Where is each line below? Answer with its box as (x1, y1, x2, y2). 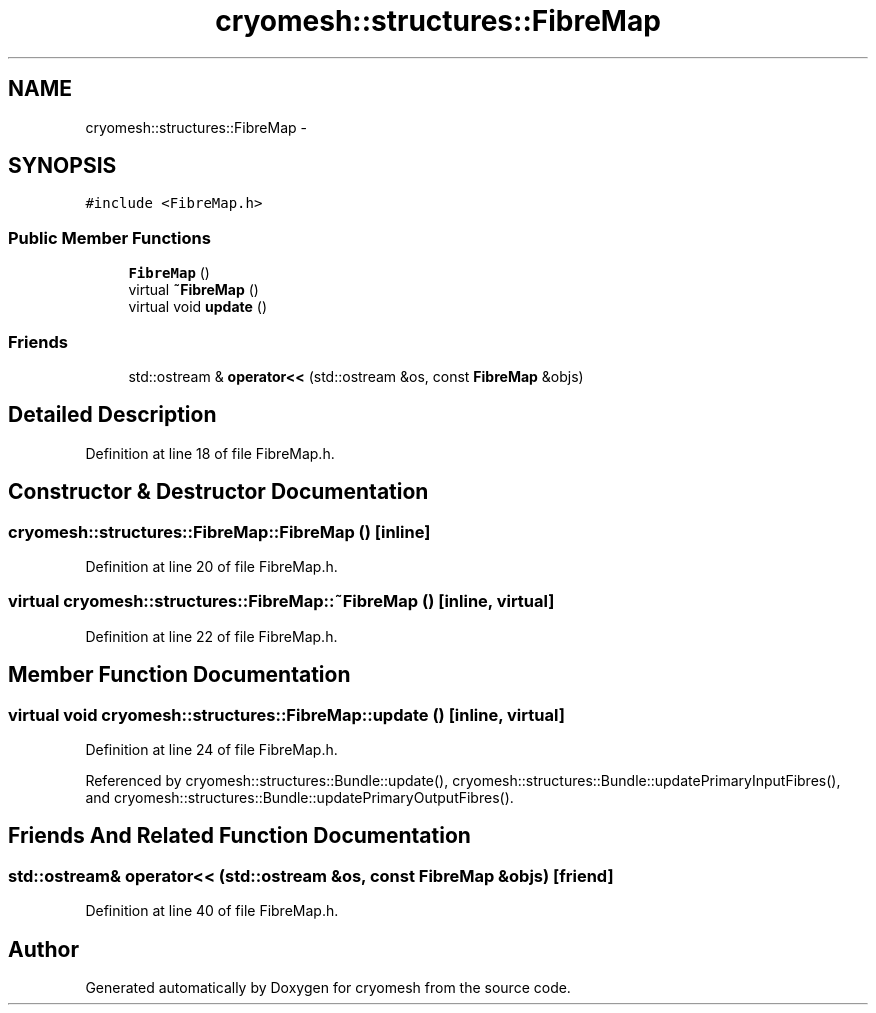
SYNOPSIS (8, 153, 117, 179)
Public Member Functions (8, 227, 211, 248)
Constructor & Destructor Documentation (8, 479, 429, 505)
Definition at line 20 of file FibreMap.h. (85, 558, 338, 575)
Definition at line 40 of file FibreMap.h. (85, 902, 339, 920)
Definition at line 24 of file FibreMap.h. (85, 740, 338, 758)
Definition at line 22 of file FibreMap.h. (85, 627, 338, 645)
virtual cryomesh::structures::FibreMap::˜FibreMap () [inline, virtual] (8, 591, 555, 612)
